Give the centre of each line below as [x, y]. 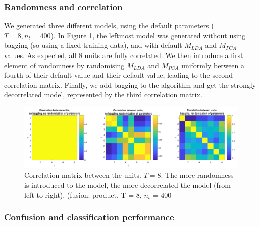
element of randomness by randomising [64, 65]
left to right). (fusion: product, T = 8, [83, 194]
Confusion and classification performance [89, 217]
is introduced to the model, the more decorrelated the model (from [127, 185]
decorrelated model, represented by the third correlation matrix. [103, 95]
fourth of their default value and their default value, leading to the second [118, 75]
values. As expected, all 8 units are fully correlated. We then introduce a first [124, 55]
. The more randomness [197, 175]
